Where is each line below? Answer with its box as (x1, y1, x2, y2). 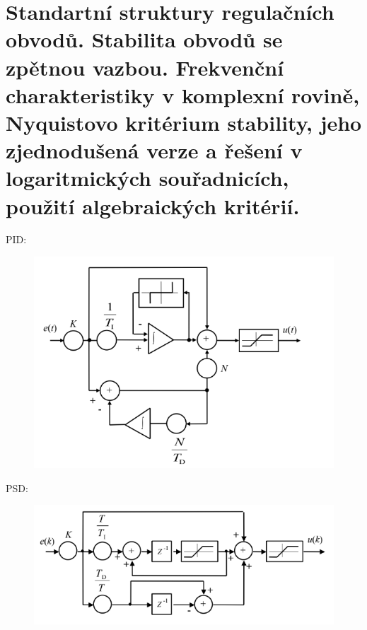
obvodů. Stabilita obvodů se (6, 25, 283, 54)
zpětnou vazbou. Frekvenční (6, 52, 284, 81)
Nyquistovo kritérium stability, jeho (6, 107, 362, 136)
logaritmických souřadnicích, (6, 163, 289, 192)
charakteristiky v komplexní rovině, (6, 80, 360, 109)
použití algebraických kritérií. (6, 191, 300, 220)
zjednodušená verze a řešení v (6, 136, 303, 165)
